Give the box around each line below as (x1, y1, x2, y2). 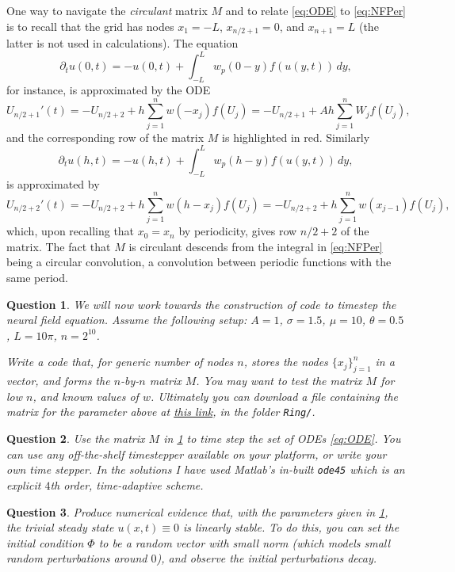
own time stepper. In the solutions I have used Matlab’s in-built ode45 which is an (6, 461, 405, 478)
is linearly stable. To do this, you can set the (182, 519, 400, 536)
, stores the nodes (243, 353, 328, 370)
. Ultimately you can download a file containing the (150, 387, 399, 404)
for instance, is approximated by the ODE (6, 81, 211, 97)
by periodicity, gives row (178, 223, 297, 239)
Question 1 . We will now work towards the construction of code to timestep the (6, 296, 396, 312)
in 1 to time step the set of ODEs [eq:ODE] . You (163, 430, 401, 447)
